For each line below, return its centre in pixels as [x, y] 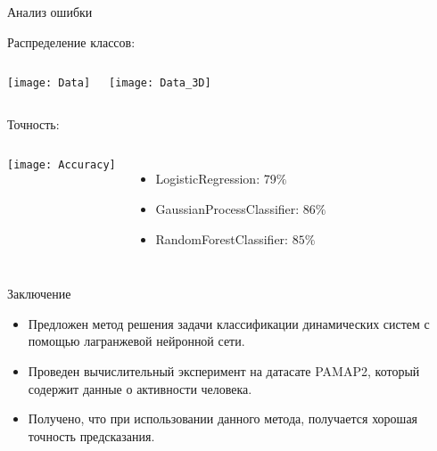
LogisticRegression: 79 [216, 179]
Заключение [39, 294]
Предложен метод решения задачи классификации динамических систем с [229, 323]
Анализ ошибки [50, 12]
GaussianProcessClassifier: [227, 209]
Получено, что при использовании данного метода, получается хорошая [223, 418]
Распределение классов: [71, 41]
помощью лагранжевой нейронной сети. [136, 341]
